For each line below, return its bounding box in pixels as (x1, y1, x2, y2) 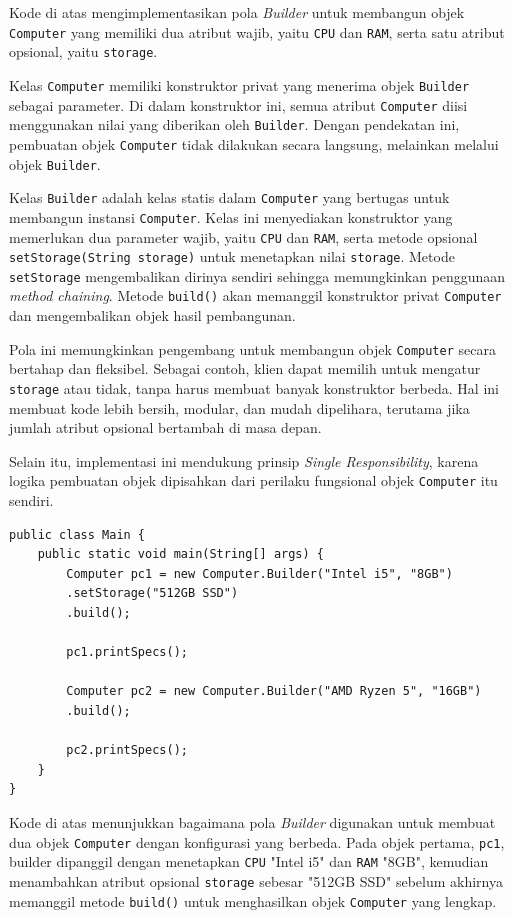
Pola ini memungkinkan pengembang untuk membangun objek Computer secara (9, 338, 496, 359)
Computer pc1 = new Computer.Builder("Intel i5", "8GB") (66, 566, 453, 581)
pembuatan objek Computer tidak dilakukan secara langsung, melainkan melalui (9, 133, 499, 154)
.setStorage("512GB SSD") (66, 586, 239, 601)
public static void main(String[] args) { (37, 547, 324, 562)
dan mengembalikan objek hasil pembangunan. (9, 305, 296, 326)
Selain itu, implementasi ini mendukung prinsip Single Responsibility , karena (9, 450, 479, 471)
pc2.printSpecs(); (66, 743, 188, 758)
